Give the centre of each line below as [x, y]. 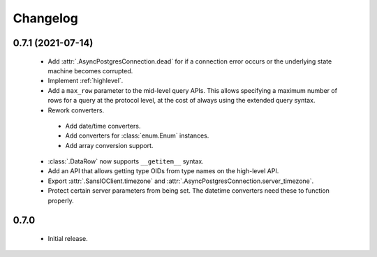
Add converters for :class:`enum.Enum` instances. [137, 135]
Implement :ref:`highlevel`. [86, 81]
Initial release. [68, 239]
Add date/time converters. [103, 126]
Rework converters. [76, 110]
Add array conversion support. [109, 145]
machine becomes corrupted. [90, 71]
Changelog [45, 18]
